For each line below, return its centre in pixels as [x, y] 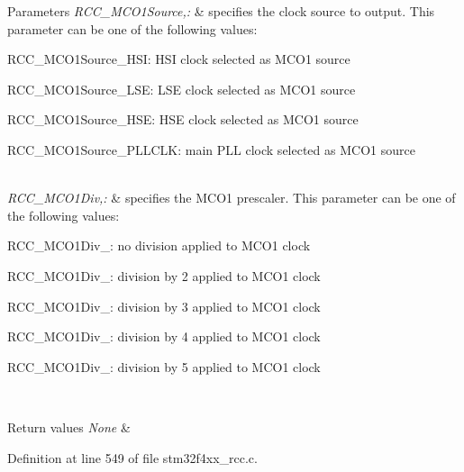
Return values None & [69, 427]
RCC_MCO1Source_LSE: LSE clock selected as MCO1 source [182, 89]
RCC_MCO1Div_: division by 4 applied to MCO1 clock [164, 336]
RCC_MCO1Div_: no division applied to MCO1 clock [159, 245]
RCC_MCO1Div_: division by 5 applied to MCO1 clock [164, 366]
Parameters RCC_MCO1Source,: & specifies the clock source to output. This [221, 11]
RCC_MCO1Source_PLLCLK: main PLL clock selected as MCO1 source [211, 149]
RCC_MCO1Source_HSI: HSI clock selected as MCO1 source [179, 59]
